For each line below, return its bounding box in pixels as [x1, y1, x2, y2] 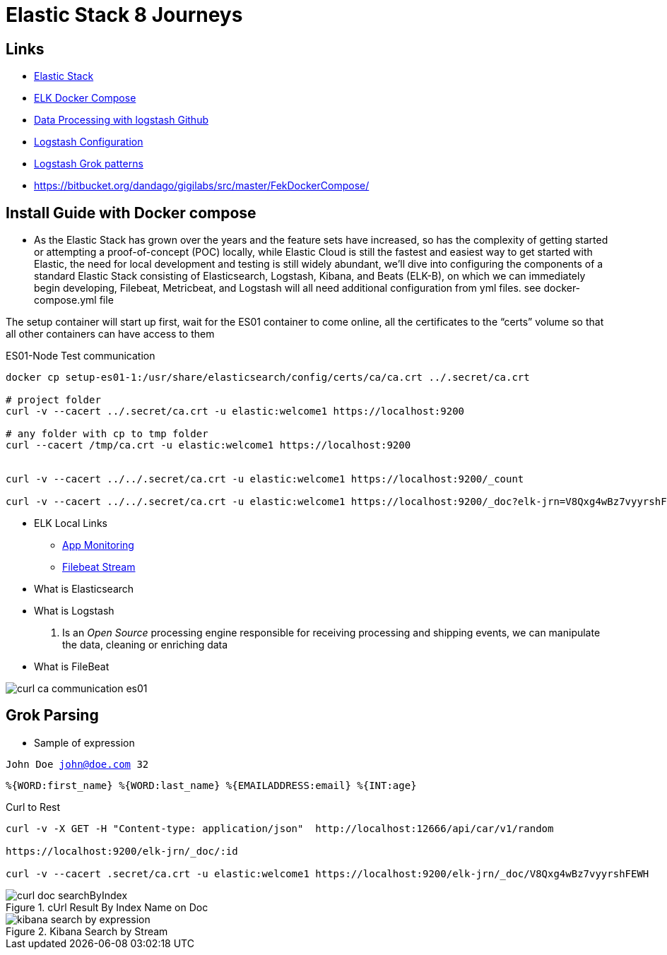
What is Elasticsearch [34, 583, 134, 595]
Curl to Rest [6, 800, 61, 813]
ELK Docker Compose [34, 92, 136, 105]
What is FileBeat [34, 660, 110, 673]
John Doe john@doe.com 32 [6, 758, 149, 770]
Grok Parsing [6, 706, 99, 725]
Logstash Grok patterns [34, 158, 143, 170]
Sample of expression [34, 736, 135, 749]
